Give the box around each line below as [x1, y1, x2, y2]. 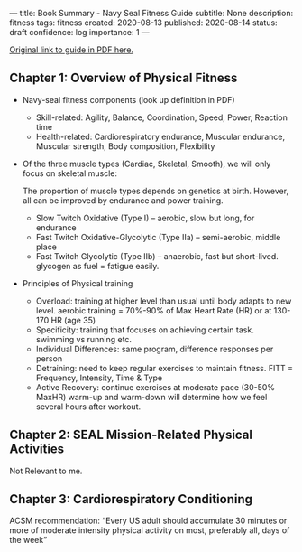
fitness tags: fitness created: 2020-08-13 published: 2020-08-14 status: [9, 17, 278, 28]
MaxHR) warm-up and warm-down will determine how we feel [35, 391, 268, 402]
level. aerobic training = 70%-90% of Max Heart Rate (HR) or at [35, 304, 272, 315]
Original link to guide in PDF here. [9, 44, 133, 55]
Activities [9, 442, 65, 457]
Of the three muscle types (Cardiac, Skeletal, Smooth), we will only [22, 158, 271, 169]
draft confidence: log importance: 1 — [9, 27, 151, 37]
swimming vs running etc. [35, 333, 133, 344]
